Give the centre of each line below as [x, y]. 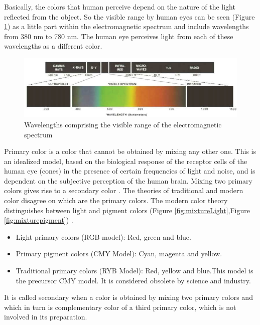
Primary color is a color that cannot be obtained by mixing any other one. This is [130, 151]
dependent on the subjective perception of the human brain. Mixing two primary [128, 180]
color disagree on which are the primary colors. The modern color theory [116, 200]
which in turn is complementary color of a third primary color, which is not [120, 307]
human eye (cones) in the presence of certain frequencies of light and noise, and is [130, 171]
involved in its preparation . [46, 317]
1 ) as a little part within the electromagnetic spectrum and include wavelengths [126, 26]
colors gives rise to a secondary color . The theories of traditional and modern [124, 190]
